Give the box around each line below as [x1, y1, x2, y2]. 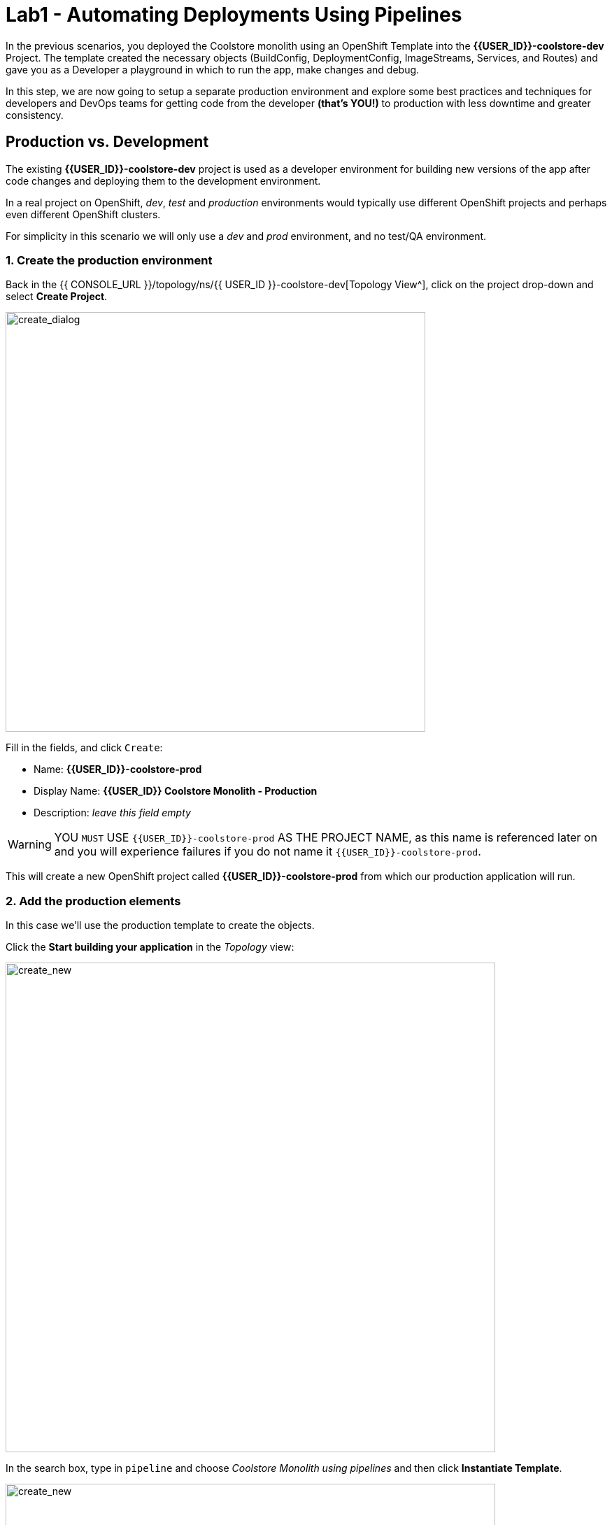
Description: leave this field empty [34, 807, 191, 819]
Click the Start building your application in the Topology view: [6, 941, 294, 953]
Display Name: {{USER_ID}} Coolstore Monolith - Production [34, 785, 318, 797]
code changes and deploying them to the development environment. [6, 174, 321, 187]
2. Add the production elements [6, 893, 181, 908]
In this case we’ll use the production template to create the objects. [6, 919, 315, 932]
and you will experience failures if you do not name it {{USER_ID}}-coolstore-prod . [54, 844, 481, 859]
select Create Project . [6, 290, 108, 303]
